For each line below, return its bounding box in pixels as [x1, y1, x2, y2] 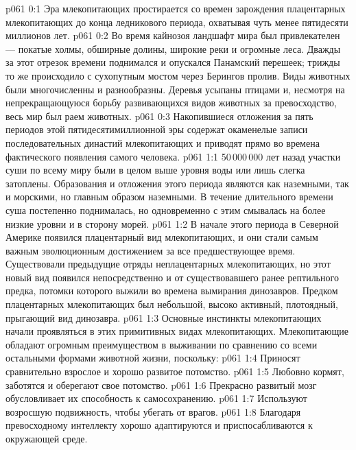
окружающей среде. [5, 431, 88, 445]
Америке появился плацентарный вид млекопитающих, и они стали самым [5, 230, 318, 244]
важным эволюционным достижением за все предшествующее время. [5, 243, 296, 257]
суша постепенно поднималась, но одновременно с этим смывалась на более [5, 202, 326, 217]
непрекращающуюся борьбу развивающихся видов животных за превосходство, [5, 95, 337, 110]
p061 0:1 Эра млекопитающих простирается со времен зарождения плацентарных [5, 1, 346, 15]
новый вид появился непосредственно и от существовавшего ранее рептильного [5, 270, 339, 284]
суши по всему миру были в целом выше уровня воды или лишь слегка [5, 163, 305, 177]
